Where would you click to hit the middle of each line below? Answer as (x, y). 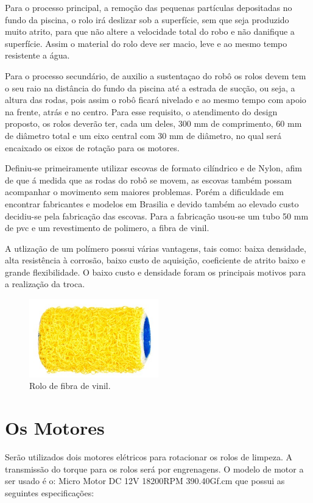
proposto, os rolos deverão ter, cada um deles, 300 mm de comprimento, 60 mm (153, 123)
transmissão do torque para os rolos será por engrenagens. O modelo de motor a (154, 469)
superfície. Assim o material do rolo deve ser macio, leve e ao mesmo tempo (146, 43)
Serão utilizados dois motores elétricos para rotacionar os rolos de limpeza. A (149, 457)
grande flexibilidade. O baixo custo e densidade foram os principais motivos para (156, 272)
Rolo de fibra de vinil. (70, 386)
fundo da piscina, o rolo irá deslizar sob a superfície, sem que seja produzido (147, 19)
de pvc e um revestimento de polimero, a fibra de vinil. (107, 228)
